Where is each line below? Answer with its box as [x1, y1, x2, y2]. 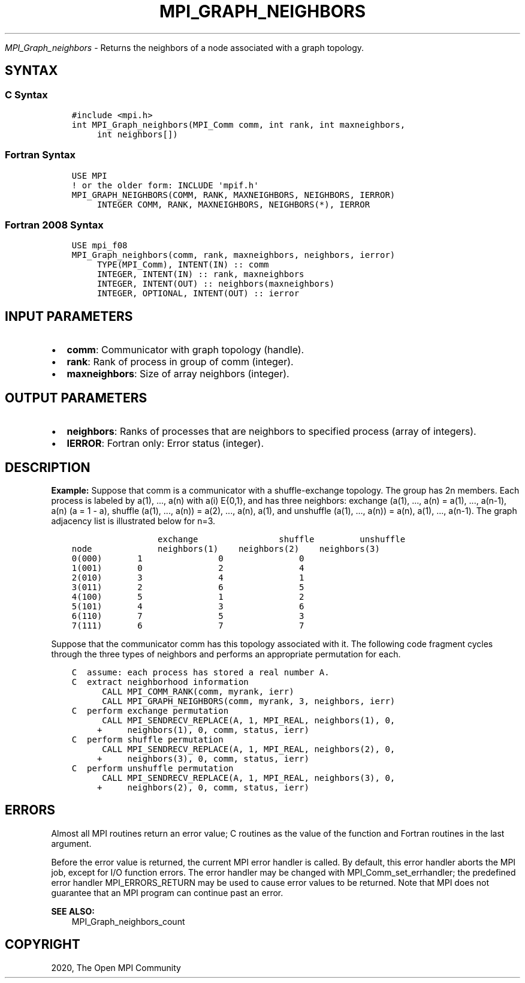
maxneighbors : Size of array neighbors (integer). [67, 368, 289, 380]
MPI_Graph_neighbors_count [71, 916, 185, 927]
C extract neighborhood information [71, 677, 249, 687]
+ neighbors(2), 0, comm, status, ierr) [96, 783, 309, 792]
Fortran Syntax [5, 149, 76, 161]
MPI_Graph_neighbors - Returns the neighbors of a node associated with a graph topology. [5, 42, 364, 53]
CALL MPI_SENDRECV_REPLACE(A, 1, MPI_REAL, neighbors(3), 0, [102, 773, 396, 783]
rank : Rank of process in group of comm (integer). [67, 356, 294, 368]
